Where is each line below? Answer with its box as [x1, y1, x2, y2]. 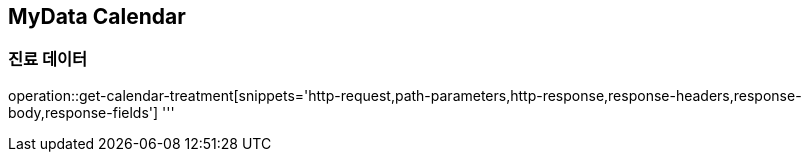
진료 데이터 [8, 49, 88, 70]
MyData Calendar [8, 4, 186, 29]
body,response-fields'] [8, 103, 159, 121]
